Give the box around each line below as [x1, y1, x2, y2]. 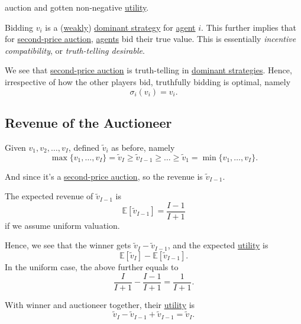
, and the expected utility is [167, 239, 268, 251]
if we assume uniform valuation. [5, 219, 120, 231]
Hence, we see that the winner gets [5, 239, 131, 251]
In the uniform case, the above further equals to [5, 261, 179, 273]
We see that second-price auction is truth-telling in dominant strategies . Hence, [5, 64, 292, 76]
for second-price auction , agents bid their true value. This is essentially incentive [5, 33, 296, 45]
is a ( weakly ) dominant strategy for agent [45, 21, 196, 33]
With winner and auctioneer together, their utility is [5, 298, 195, 310]
